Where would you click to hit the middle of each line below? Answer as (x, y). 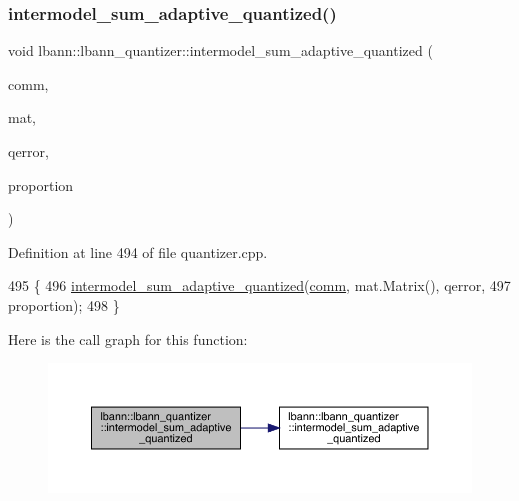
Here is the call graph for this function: (128, 338)
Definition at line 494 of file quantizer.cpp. (138, 251)
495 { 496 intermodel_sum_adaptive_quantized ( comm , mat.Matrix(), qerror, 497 (259, 285)
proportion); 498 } (64, 304)
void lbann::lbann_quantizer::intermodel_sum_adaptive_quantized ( (220, 50)
